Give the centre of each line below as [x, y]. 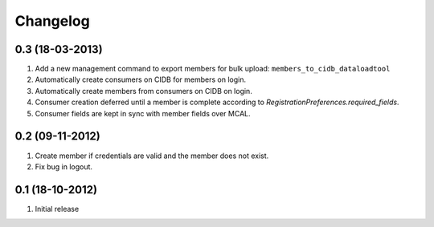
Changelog [52, 21]
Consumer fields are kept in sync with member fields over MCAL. [143, 113]
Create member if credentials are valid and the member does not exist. [152, 156]
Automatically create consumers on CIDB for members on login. [141, 79]
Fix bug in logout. [63, 166]
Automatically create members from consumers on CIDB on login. [143, 91]
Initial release [57, 209]
